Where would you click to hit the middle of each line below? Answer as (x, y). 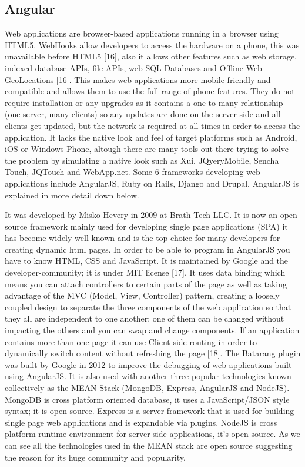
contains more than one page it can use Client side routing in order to (131, 341)
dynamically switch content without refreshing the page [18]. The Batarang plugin (153, 353)
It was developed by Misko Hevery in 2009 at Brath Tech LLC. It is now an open (151, 215)
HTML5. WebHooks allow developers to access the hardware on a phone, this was (152, 44)
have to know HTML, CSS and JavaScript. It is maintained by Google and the (147, 261)
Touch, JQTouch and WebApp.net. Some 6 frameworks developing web (133, 172)
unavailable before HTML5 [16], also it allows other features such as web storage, (151, 56)
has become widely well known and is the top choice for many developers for (143, 238)
